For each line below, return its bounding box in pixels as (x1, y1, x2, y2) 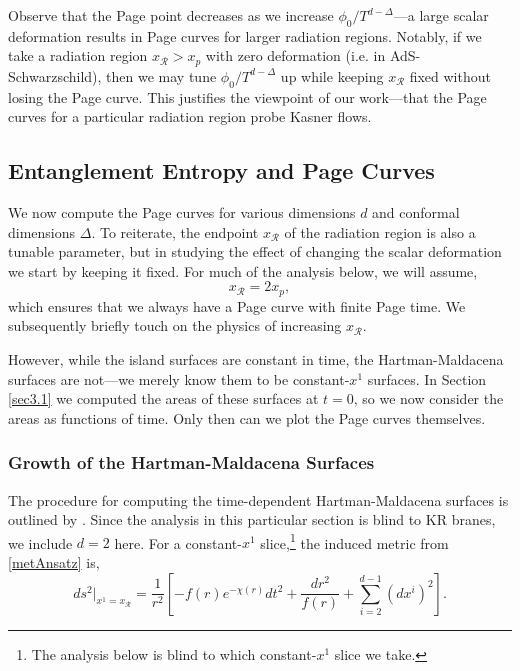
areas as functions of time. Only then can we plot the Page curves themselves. (8, 407, 486, 428)
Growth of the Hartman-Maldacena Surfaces (8, 450, 375, 475)
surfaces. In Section (367, 368, 487, 389)
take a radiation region (8, 45, 148, 66)
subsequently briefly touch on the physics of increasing (8, 315, 342, 336)
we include (8, 532, 73, 553)
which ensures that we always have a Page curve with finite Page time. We (8, 295, 466, 316)
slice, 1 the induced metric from (260, 529, 449, 553)
